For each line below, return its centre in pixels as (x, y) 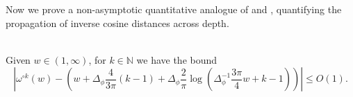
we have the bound (177, 59)
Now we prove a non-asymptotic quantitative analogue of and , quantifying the (174, 9)
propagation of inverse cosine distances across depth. (117, 23)
